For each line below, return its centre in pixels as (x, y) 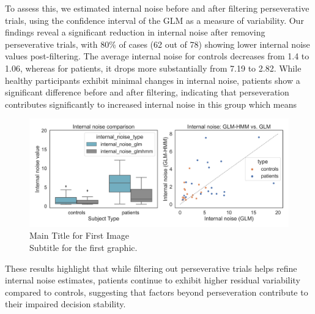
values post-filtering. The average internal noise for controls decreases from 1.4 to (157, 56)
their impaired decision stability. (65, 304)
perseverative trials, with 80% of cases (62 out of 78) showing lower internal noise (157, 44)
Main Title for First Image (79, 235)
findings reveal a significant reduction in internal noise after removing (135, 32)
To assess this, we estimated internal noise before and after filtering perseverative (157, 8)
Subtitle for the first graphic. (83, 247)
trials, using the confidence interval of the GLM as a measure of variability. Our (154, 20)
